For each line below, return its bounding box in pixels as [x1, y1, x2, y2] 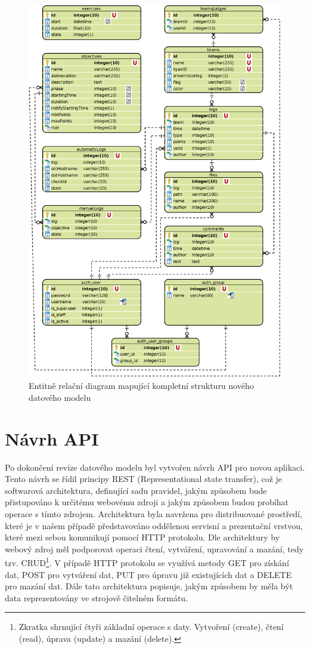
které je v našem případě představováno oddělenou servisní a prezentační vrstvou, [5, 519, 303, 531]
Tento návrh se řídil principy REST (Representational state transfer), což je [5, 472, 283, 485]
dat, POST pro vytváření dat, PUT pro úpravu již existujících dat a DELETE [5, 568, 292, 580]
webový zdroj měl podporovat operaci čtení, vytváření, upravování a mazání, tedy [5, 542, 304, 555]
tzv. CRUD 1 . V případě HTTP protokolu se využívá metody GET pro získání [5, 555, 289, 569]
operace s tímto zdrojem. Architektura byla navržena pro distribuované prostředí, [5, 507, 302, 520]
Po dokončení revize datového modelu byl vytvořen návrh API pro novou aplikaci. [5, 461, 305, 473]
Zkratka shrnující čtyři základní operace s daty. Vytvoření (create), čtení [18, 620, 284, 633]
